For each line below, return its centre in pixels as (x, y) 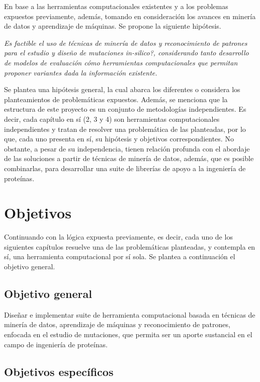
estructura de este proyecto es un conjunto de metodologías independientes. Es (125, 109)
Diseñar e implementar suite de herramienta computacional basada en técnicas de (130, 314)
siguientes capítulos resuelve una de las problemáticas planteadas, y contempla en (130, 246)
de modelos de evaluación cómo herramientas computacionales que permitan (121, 62)
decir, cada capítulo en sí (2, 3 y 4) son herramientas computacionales (112, 119)
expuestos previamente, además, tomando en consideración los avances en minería (130, 16)
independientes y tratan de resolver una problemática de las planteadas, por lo (125, 129)
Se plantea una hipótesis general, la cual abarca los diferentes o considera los (122, 89)
